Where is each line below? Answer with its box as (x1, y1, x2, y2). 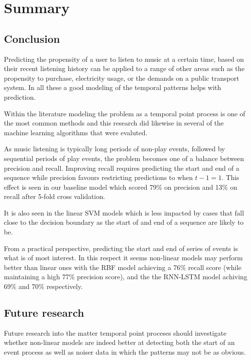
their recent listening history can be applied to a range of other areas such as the (4, 63, 245, 73)
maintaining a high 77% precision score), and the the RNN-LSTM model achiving (4, 271, 248, 282)
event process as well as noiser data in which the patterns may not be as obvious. (4, 347, 246, 357)
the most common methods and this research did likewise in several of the (4, 118, 224, 128)
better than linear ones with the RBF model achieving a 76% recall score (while (4, 262, 242, 272)
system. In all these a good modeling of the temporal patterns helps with (4, 82, 221, 92)
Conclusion (4, 31, 60, 46)
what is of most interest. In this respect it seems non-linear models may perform (4, 252, 243, 263)
